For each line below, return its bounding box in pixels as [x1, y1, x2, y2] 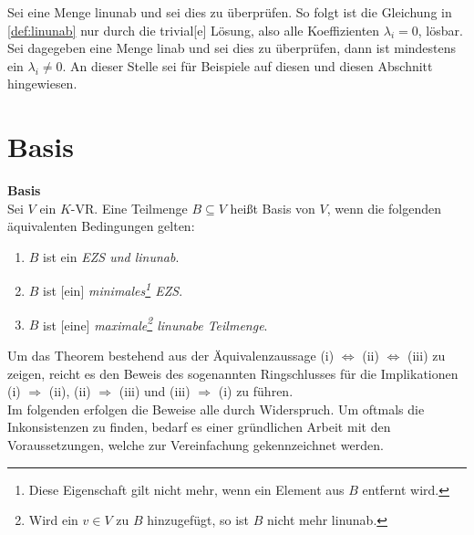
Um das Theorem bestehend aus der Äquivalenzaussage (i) [7, 345, 335, 364]
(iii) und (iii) [118, 382, 191, 401]
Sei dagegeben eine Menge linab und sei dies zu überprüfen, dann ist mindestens [7, 38, 457, 58]
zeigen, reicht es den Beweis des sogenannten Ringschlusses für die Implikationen [7, 363, 459, 383]
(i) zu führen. [218, 382, 294, 401]
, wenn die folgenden [326, 198, 441, 217]
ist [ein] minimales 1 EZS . [43, 278, 183, 300]
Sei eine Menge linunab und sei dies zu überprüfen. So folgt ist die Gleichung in [7, 3, 452, 21]
